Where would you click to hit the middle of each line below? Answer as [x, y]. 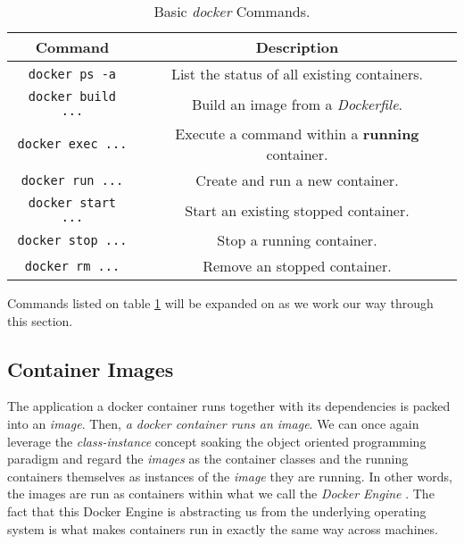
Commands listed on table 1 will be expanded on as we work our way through [220, 303]
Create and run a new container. [297, 180]
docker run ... [72, 180]
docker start [72, 203]
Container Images [91, 368]
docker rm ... [72, 266]
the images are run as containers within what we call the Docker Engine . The [221, 494]
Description [297, 47]
